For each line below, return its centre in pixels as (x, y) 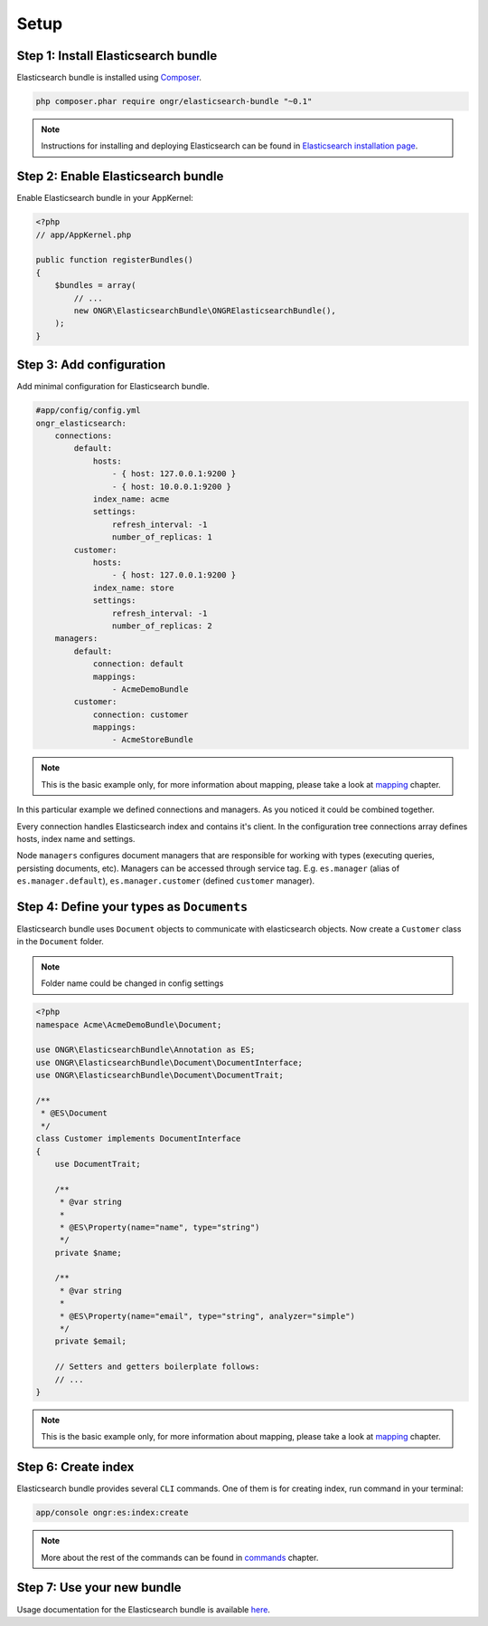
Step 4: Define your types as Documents (132, 907)
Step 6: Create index (75, 1467)
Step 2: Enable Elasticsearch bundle (120, 177)
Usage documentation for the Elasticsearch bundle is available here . (144, 1609)
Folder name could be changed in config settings (132, 983)
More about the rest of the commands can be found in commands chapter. (180, 1557)
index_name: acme (131, 499)
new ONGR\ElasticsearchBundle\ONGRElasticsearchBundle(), (205, 311)
